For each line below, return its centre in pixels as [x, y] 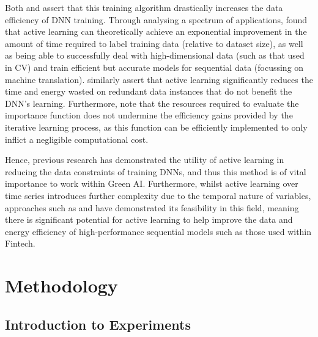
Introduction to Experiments [98, 324]
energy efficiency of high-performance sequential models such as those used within [158, 231]
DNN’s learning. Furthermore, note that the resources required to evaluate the [152, 103]
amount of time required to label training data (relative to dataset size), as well [154, 43]
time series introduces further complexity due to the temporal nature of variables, [158, 195]
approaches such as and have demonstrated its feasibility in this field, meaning [152, 207]
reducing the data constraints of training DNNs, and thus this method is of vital [156, 171]
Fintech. [20, 243]
